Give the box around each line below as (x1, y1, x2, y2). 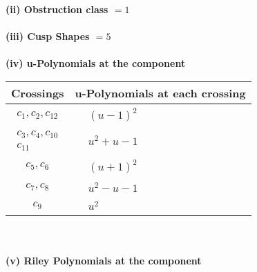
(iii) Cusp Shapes (6, 29, 90, 43)
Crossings (11, 84, 64, 101)
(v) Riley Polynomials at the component (6, 253, 202, 267)
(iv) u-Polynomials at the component (6, 56, 186, 70)
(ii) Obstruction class (6, 2, 108, 16)
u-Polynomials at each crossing (75, 84, 246, 101)
